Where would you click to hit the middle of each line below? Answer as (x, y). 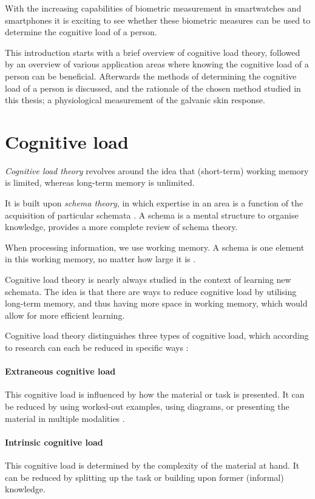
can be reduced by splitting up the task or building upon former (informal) (144, 477)
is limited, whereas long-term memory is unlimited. (100, 182)
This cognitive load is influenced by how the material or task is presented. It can (155, 394)
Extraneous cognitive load (60, 371)
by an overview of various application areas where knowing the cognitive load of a (157, 64)
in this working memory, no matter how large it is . (100, 259)
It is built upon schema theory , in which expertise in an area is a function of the (154, 203)
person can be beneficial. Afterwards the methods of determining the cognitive (151, 76)
